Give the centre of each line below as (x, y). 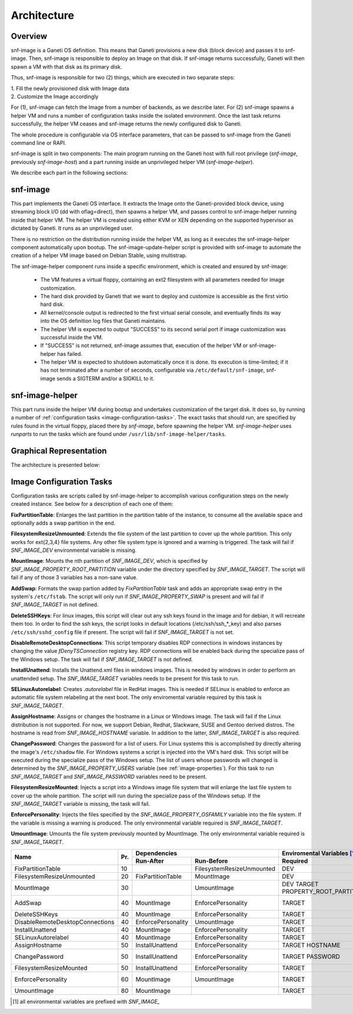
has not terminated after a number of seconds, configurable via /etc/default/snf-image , (153, 370)
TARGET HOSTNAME (311, 945)
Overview (29, 36)
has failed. (69, 353)
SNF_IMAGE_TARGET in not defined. (55, 605)
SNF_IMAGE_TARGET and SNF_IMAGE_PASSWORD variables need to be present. (109, 776)
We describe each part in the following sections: (69, 173)
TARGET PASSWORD (311, 956)
